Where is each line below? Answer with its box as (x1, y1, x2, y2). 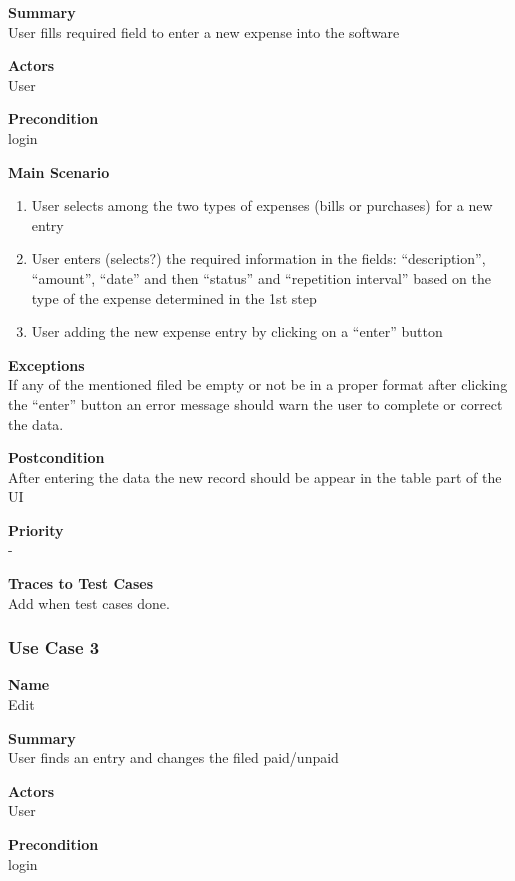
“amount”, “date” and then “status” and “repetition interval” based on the (31, 267, 491, 288)
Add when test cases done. (8, 592, 170, 613)
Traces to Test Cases (8, 573, 153, 594)
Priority (8, 519, 64, 540)
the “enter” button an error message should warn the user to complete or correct (8, 393, 503, 414)
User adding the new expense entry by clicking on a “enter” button (31, 321, 443, 342)
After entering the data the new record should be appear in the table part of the (8, 466, 502, 487)
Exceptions (8, 354, 85, 375)
